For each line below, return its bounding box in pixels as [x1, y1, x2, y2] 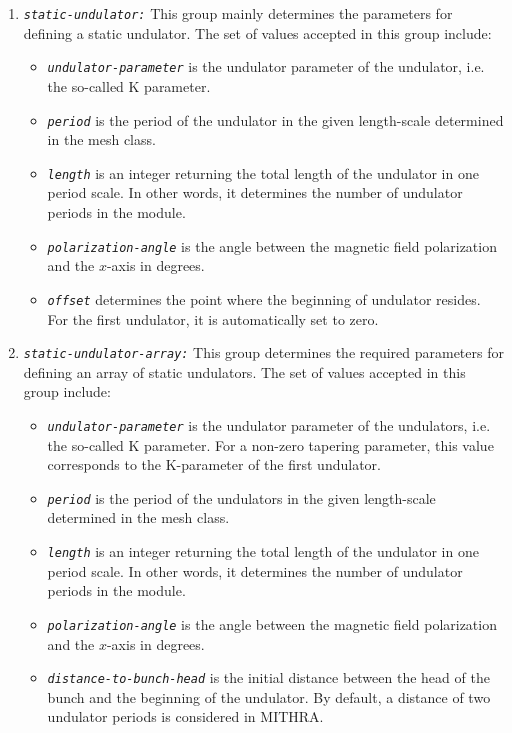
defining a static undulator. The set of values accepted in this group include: [23, 22, 492, 43]
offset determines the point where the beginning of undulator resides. [47, 288, 481, 309]
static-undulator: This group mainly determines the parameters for [23, 3, 453, 23]
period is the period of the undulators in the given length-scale [47, 487, 436, 508]
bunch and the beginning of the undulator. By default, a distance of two [47, 686, 491, 707]
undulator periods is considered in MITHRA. [47, 706, 324, 727]
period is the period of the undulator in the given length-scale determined [47, 109, 504, 130]
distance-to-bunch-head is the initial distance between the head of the [47, 667, 490, 688]
